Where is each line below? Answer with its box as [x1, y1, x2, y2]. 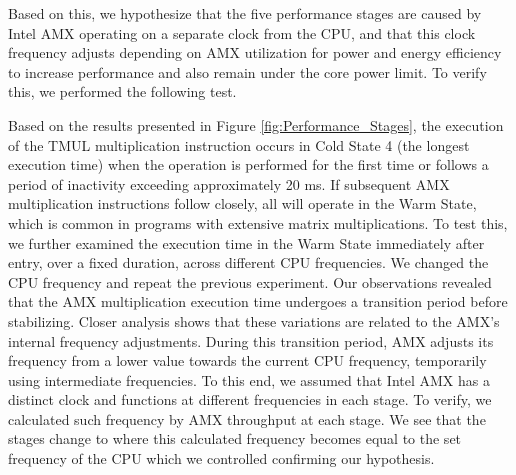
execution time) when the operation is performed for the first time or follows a [8, 154, 489, 175]
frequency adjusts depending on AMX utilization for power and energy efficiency [8, 42, 502, 63]
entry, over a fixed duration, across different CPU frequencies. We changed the [8, 252, 489, 273]
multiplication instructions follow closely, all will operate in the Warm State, [8, 193, 477, 214]
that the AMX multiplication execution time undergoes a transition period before [8, 291, 508, 312]
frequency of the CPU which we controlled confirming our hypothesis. [8, 448, 435, 469]
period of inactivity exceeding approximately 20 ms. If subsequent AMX [8, 173, 450, 194]
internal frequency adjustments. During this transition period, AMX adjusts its [8, 330, 494, 351]
